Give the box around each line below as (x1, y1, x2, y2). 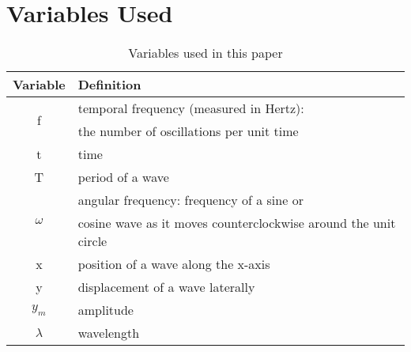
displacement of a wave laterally (77, 278, 255, 297)
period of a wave (77, 168, 169, 187)
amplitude (77, 301, 134, 320)
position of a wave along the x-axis (77, 255, 270, 274)
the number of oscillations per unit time (77, 122, 299, 141)
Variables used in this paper (128, 44, 283, 62)
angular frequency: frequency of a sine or (77, 191, 304, 210)
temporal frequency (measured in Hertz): (77, 99, 304, 118)
